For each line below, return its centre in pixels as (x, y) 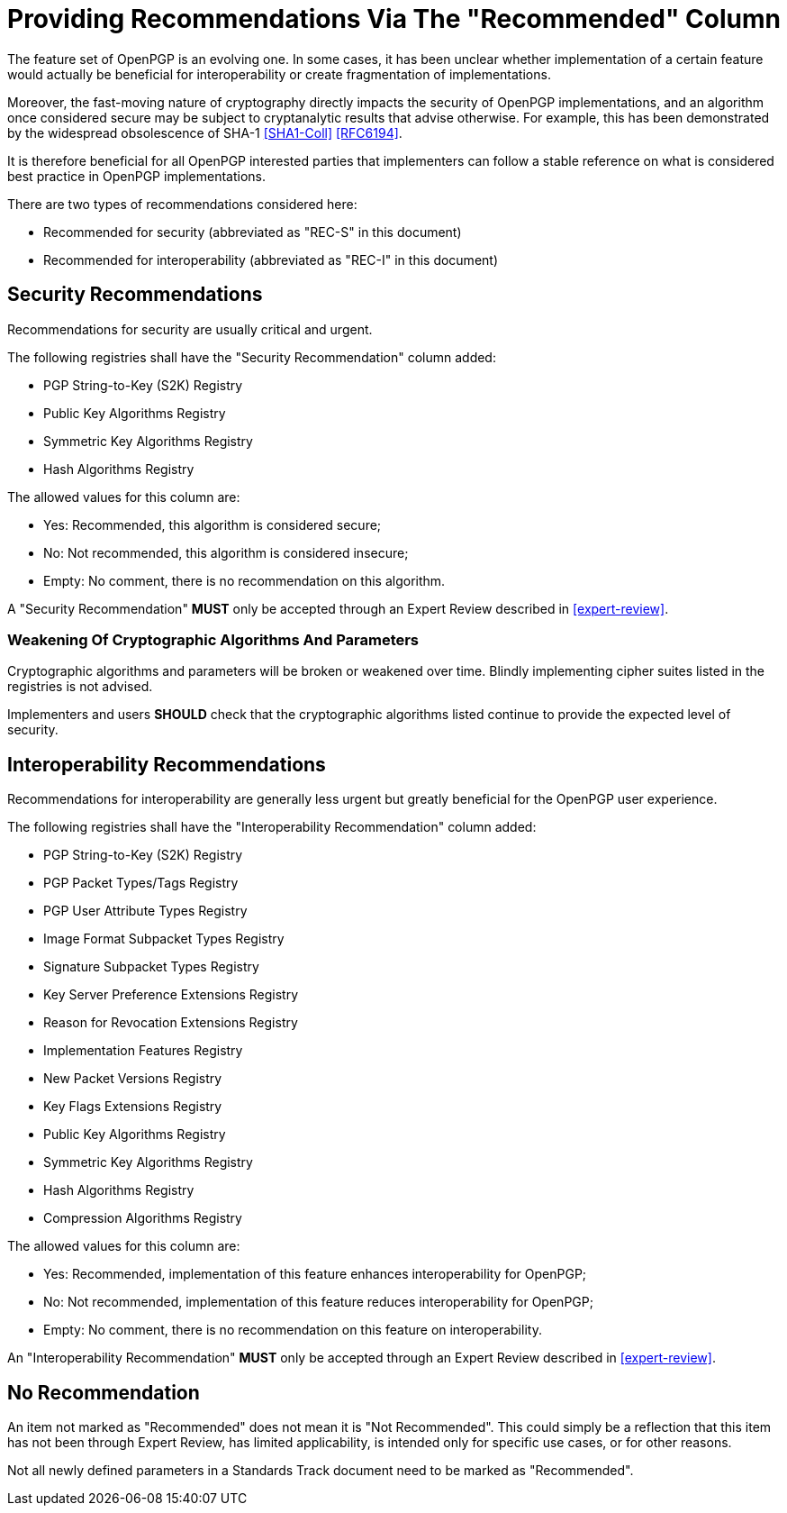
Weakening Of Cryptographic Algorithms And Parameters (213, 639)
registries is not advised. (80, 687)
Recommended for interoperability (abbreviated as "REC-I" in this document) (271, 260)
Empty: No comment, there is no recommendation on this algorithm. (244, 580)
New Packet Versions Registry (133, 1079)
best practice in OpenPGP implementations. (137, 176)
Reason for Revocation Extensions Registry (171, 1023)
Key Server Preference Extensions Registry (171, 995)
